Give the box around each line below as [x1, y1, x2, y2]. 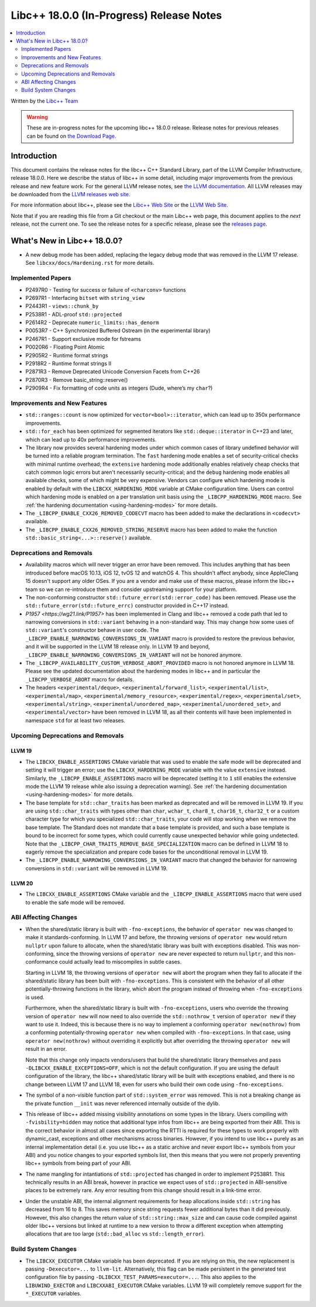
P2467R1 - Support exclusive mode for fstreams [25, 335, 142, 342]
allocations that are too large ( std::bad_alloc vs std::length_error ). [25, 1230, 205, 1237]
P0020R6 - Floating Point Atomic [25, 343, 105, 351]
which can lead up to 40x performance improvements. [25, 436, 157, 443]
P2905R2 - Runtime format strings [25, 352, 108, 359]
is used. [25, 994, 45, 1001]
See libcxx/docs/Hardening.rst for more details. [25, 260, 154, 267]
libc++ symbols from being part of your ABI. [25, 1160, 132, 1167]
